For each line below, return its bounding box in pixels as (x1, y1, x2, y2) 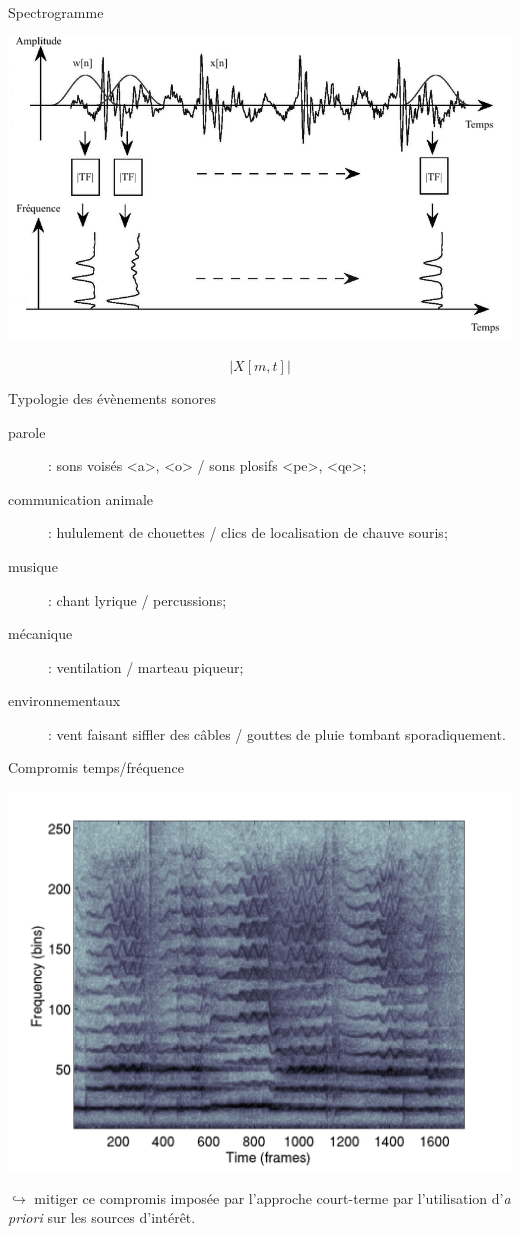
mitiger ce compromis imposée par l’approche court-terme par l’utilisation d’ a (34, 1187, 511, 1208)
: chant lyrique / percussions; (48, 589, 227, 610)
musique (8, 555, 58, 576)
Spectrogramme (8, 2, 104, 22)
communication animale (8, 488, 154, 509)
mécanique (8, 623, 73, 644)
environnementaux (8, 690, 121, 711)
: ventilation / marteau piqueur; (48, 656, 244, 677)
